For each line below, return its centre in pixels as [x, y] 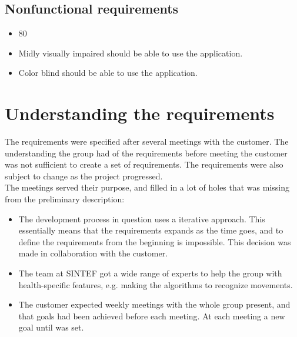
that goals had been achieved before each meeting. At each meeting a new [152, 316]
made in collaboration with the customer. [93, 253]
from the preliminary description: [65, 199]
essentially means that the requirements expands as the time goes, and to [151, 230]
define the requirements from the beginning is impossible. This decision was [155, 241]
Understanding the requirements [140, 113]
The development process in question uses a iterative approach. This [142, 218]
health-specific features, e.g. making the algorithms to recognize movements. [156, 284]
